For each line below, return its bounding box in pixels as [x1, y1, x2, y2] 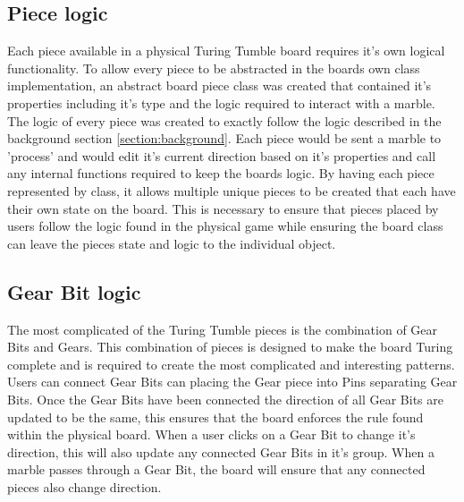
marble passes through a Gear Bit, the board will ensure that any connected [7, 460, 426, 479]
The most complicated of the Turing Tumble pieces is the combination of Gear [7, 319, 438, 338]
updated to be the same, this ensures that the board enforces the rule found [7, 407, 424, 426]
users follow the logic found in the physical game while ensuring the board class [7, 217, 443, 235]
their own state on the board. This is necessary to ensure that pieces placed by [7, 199, 439, 217]
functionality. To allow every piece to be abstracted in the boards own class [7, 58, 420, 77]
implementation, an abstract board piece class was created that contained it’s [7, 76, 432, 95]
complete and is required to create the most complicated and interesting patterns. [7, 354, 455, 373]
